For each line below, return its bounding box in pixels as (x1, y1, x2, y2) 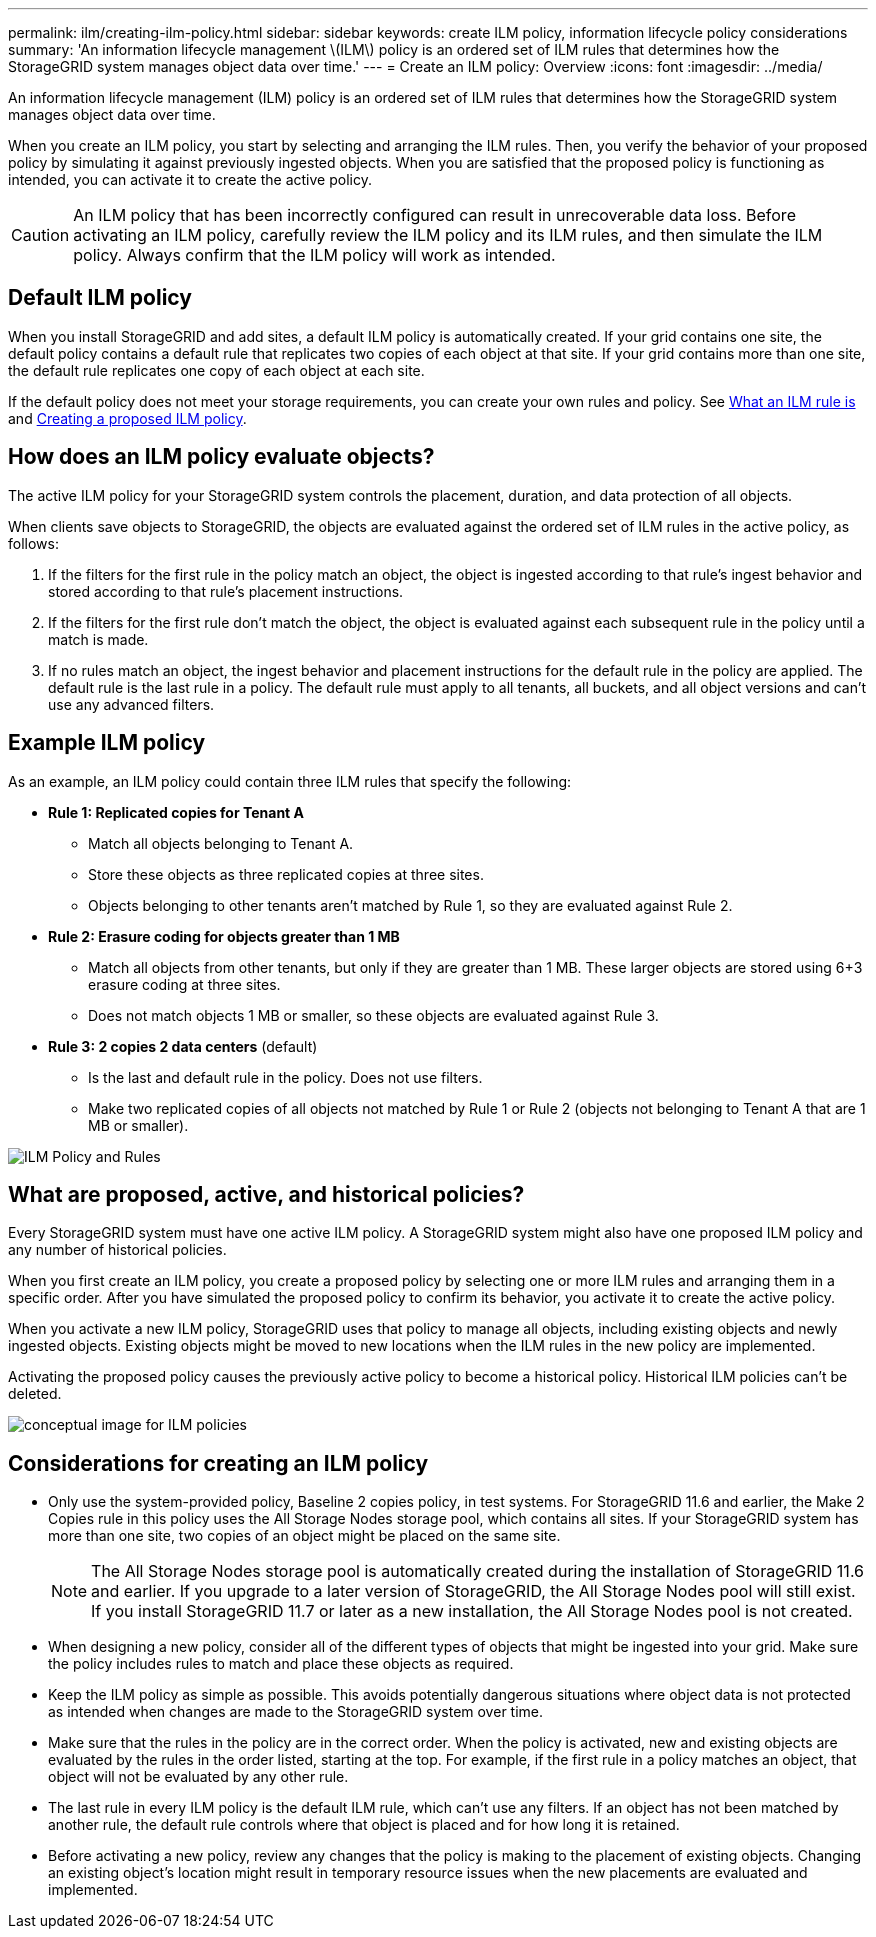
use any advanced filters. (48, 695, 215, 713)
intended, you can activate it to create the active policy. (8, 171, 372, 188)
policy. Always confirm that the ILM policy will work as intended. (73, 245, 556, 265)
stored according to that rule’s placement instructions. (48, 582, 404, 600)
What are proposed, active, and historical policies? (8, 1181, 525, 1207)
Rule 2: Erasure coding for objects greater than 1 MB (48, 927, 400, 945)
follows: (8, 534, 59, 552)
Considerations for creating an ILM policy (8, 1450, 429, 1476)
